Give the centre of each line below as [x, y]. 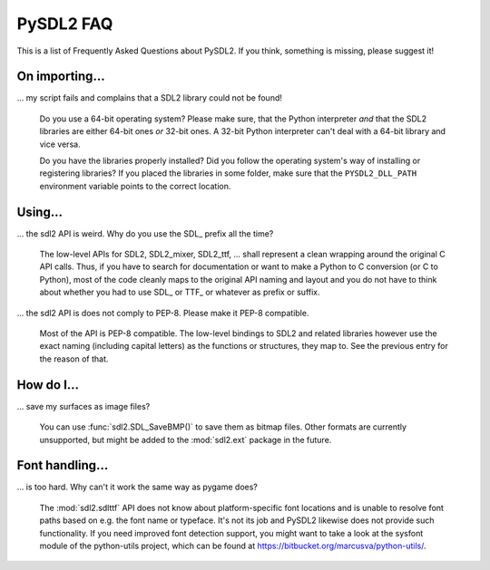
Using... [40, 212]
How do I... [48, 385]
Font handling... [63, 465]
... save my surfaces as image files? [83, 406]
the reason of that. [74, 359]
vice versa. [60, 144]
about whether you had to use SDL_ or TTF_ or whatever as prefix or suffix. [180, 292]
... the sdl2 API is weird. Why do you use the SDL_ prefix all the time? [145, 233]
